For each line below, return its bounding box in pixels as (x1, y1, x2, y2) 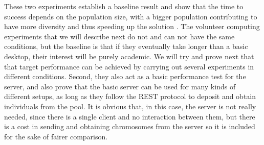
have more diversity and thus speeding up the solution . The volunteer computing (4, 21, 260, 32)
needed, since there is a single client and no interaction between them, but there (4, 111, 255, 122)
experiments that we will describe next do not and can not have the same (4, 31, 235, 41)
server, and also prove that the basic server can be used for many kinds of (4, 81, 236, 91)
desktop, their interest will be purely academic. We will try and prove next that (4, 51, 254, 61)
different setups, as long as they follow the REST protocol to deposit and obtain (4, 91, 256, 102)
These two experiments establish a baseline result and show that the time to (4, 1, 244, 11)
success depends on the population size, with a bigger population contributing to (4, 11, 257, 21)
